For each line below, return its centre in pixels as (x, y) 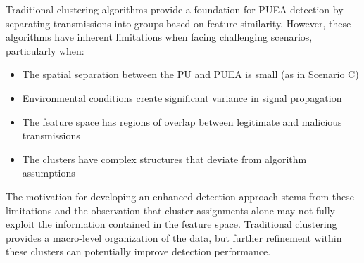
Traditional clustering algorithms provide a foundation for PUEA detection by (175, 9)
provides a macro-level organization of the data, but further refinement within (174, 237)
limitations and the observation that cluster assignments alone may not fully (170, 210)
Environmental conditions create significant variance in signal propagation (182, 97)
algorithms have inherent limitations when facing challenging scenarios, (159, 37)
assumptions (49, 173)
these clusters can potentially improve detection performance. (138, 251)
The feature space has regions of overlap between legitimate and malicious (182, 121)
